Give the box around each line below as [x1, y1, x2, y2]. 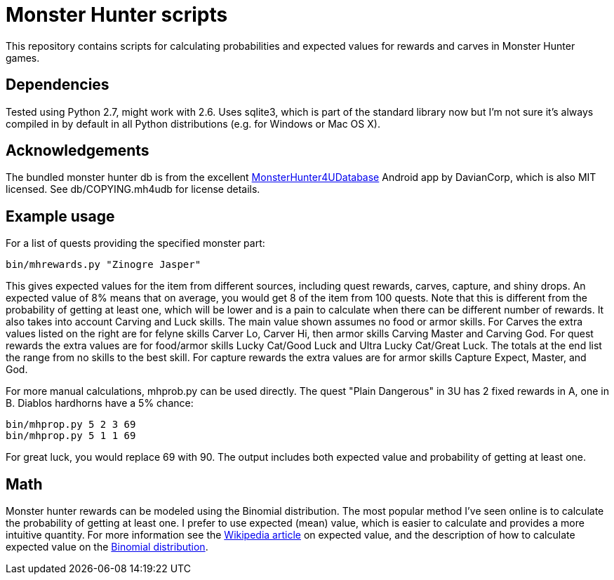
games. [6, 51, 40, 64]
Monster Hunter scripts [6, 3, 228, 27]
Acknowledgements [6, 142, 149, 160]
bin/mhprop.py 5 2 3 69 [6, 419, 136, 431]
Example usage [6, 207, 115, 225]
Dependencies [6, 76, 109, 94]
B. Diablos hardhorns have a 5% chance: [6, 397, 194, 410]
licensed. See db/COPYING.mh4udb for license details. [6, 183, 260, 196]
